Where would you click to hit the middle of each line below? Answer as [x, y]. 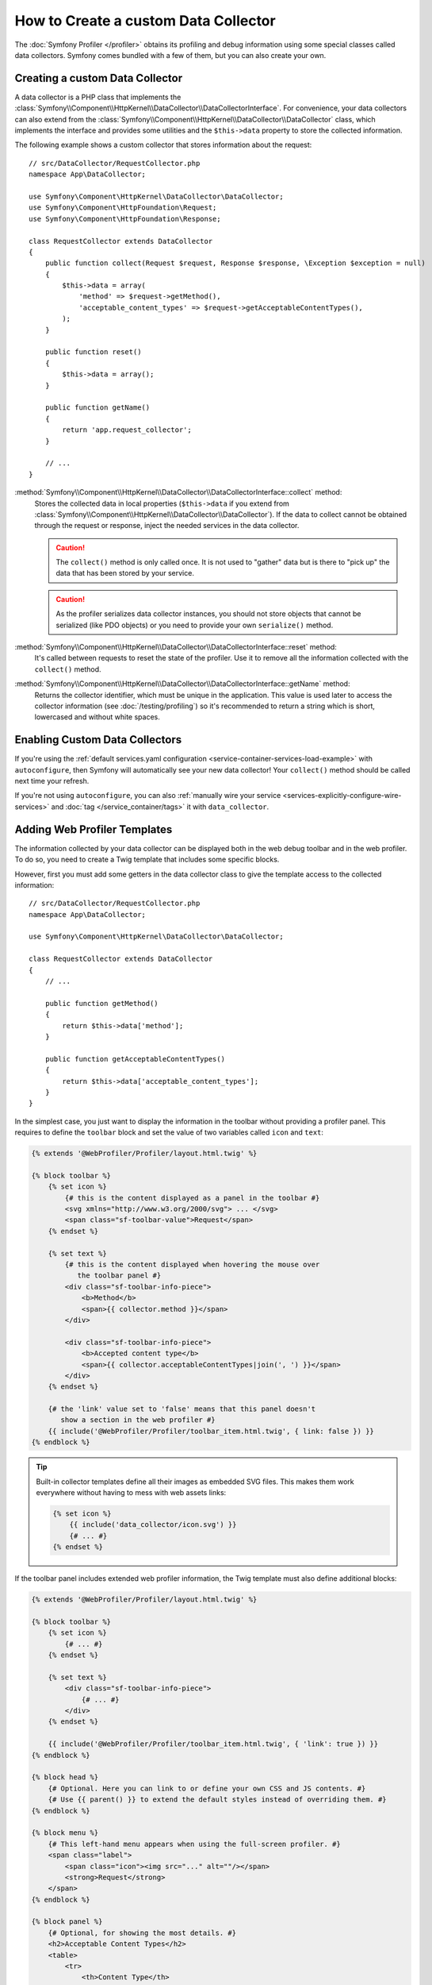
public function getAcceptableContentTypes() [135, 1059]
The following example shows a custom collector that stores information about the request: [163, 145]
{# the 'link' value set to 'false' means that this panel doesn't [182, 1409]
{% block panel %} [67, 1922]
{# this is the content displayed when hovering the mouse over [192, 1265]
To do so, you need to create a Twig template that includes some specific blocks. [147, 860]
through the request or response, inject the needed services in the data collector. [167, 526]
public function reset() [93, 352]
